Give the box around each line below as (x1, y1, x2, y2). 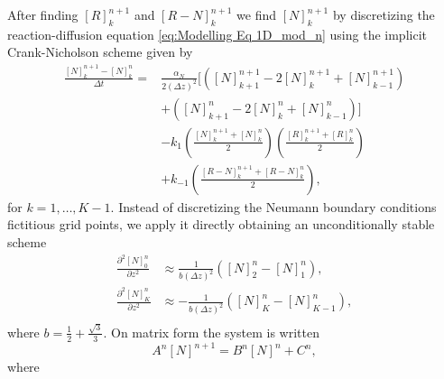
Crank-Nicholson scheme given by (7, 42, 193, 61)
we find (236, 5, 277, 23)
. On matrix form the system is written (103, 322, 319, 341)
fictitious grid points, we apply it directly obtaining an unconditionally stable (7, 215, 435, 234)
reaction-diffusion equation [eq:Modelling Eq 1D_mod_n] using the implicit (7, 24, 427, 43)
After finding (7, 5, 79, 23)
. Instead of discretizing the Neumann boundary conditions (110, 197, 437, 216)
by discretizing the (332, 5, 435, 23)
